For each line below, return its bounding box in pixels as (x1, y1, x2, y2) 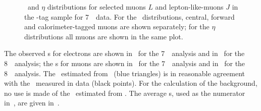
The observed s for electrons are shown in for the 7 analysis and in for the (4, 48, 245, 59)
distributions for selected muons (47, 2, 146, 12)
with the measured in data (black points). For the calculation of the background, (4, 78, 257, 88)
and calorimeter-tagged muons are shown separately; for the (24, 21, 210, 32)
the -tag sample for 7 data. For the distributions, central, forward (24, 11, 235, 22)
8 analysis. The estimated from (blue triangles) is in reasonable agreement (4, 68, 245, 78)
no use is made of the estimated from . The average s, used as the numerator (4, 87, 245, 98)
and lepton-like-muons (155, 2, 224, 12)
